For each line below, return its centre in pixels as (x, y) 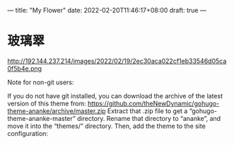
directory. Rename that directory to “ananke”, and (149, 118)
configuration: (28, 133)
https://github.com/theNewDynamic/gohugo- (153, 103)
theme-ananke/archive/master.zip (57, 111)
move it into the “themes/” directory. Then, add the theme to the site (107, 126)
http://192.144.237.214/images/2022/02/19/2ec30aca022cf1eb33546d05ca (117, 61)
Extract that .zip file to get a (147, 111)
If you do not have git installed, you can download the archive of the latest (115, 95)
